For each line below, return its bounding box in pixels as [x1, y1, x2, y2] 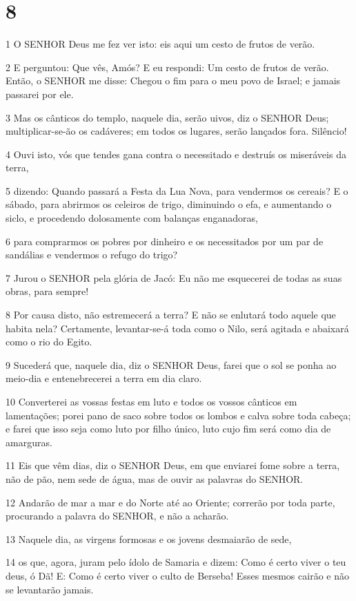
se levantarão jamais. [6, 582, 94, 596]
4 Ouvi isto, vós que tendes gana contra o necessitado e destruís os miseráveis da [6, 146, 346, 161]
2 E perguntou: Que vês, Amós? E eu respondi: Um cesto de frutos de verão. [6, 59, 329, 74]
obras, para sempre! [6, 284, 89, 298]
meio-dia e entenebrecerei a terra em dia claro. [6, 371, 202, 385]
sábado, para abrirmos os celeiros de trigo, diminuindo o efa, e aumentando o [6, 197, 332, 211]
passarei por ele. [6, 86, 74, 101]
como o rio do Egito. [6, 334, 92, 349]
